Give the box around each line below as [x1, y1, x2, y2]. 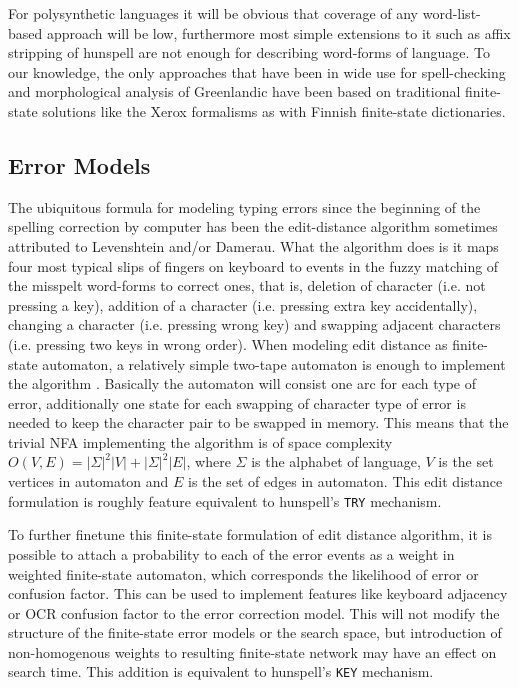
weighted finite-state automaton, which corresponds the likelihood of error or [8, 563, 479, 584]
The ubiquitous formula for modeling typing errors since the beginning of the [8, 196, 481, 217]
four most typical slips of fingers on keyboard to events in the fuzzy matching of [8, 255, 499, 276]
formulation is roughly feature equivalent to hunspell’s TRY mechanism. [8, 490, 442, 511]
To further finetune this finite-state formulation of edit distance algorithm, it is [8, 524, 492, 545]
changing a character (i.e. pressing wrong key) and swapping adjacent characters [8, 314, 501, 335]
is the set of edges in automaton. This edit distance [188, 471, 503, 492]
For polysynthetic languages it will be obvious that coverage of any [8, 3, 419, 23]
